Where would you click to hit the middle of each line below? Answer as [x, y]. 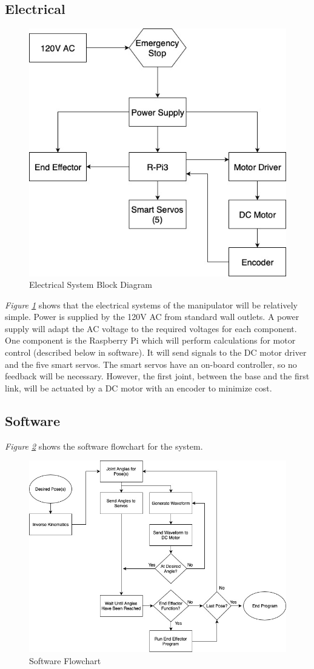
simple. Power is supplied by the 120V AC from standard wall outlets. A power [152, 317]
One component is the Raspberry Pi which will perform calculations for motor [150, 340]
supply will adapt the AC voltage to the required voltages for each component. [151, 328]
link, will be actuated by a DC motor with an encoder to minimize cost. [139, 388]
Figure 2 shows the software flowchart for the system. [104, 446]
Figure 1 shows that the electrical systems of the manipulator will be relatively [151, 305]
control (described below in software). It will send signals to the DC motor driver [156, 352]
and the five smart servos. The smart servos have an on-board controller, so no [151, 364]
